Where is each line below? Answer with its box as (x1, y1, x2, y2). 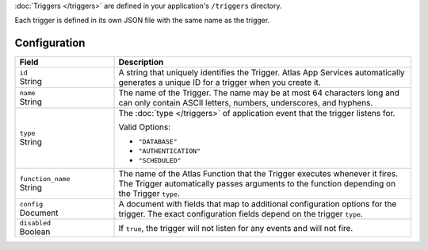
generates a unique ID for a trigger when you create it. (118, 77, 321, 88)
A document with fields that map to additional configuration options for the (118, 198, 397, 210)
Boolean (19, 226, 51, 237)
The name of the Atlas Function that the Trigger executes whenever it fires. (118, 168, 399, 179)
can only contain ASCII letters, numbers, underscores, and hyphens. (118, 98, 373, 109)
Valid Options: (118, 121, 170, 133)
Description (118, 56, 164, 67)
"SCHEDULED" (138, 156, 182, 165)
